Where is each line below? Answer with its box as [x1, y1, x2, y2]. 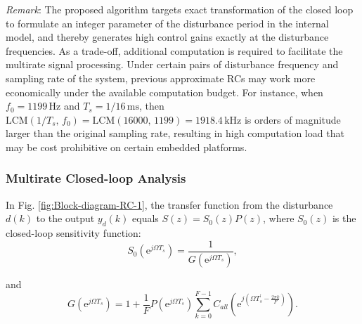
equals [132, 211, 159, 226]
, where [262, 211, 295, 226]
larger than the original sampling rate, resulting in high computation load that [6, 126, 344, 141]
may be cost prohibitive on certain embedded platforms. [6, 139, 247, 154]
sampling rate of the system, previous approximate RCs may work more [6, 70, 316, 85]
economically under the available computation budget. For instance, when [6, 84, 323, 99]
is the [332, 211, 356, 226]
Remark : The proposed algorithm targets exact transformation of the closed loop [6, 2, 354, 16]
